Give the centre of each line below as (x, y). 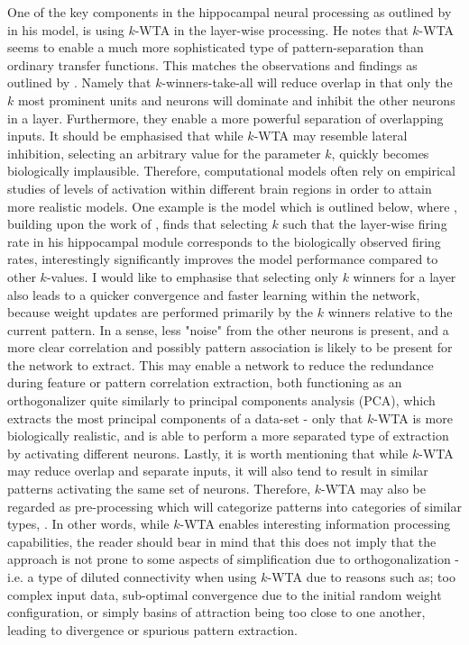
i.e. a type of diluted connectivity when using (132, 577)
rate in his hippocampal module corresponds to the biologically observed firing (224, 241)
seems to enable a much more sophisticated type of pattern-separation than (216, 47)
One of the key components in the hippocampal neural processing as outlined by (230, 12)
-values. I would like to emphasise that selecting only (192, 276)
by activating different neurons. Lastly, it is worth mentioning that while (208, 453)
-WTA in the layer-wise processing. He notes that (271, 29)
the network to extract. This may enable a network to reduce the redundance (221, 364)
